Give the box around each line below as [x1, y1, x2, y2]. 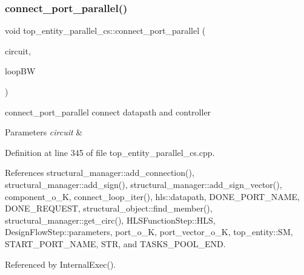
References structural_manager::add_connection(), [5, 166, 194, 179]
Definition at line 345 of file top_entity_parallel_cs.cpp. [5, 146, 215, 158]
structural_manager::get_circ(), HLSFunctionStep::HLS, [5, 213, 216, 226]
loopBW [5, 65, 36, 77]
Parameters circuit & [5, 126, 83, 138]
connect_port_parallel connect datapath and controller [5, 105, 211, 118]
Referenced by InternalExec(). [5, 257, 116, 270]
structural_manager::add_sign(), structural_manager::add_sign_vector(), [5, 178, 282, 190]
